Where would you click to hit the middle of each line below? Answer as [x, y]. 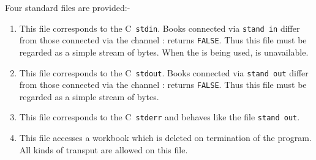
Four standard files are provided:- [68, 7]
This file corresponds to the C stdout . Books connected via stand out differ [164, 72]
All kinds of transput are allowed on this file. [103, 149]
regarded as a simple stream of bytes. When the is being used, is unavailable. [164, 52]
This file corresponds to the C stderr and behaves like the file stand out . [160, 117]
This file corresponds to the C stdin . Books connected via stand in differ [160, 28]
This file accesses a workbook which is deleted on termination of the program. [165, 138]
